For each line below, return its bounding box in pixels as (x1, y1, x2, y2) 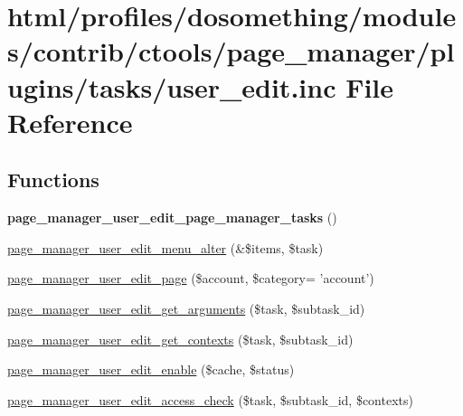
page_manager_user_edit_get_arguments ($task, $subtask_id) (7, 298, 365, 317)
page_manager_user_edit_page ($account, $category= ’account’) (7, 269, 374, 288)
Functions (7, 165, 99, 194)
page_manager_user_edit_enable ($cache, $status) (7, 360, 295, 379)
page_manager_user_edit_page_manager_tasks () (7, 208, 337, 227)
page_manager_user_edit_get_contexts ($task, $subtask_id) (7, 329, 354, 348)
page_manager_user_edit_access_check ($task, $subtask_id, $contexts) (7, 390, 413, 409)
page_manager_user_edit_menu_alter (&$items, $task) (7, 238, 324, 257)
